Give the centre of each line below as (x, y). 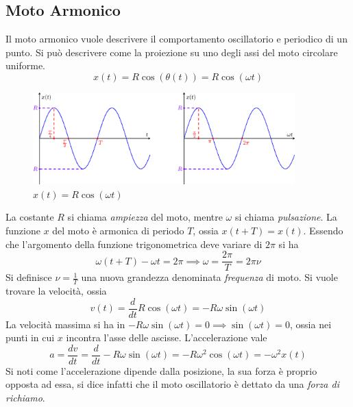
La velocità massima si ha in (65, 324)
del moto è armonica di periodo (118, 230)
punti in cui (30, 337)
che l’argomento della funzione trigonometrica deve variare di (134, 244)
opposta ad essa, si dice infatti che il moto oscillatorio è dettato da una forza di (172, 384)
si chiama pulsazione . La (286, 217)
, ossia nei (311, 324)
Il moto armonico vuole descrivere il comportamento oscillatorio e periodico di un (176, 39)
